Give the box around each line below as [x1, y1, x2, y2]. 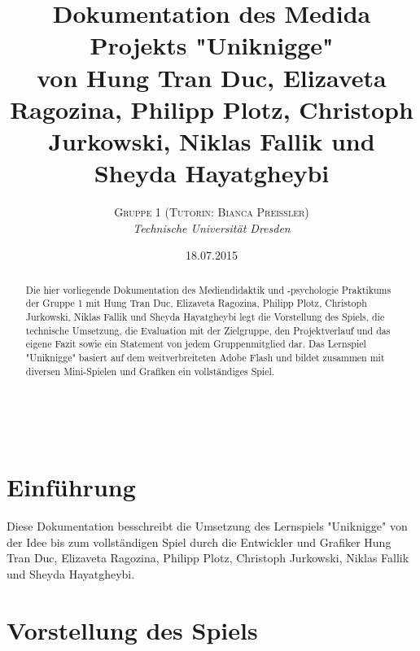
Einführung [7, 470, 136, 504]
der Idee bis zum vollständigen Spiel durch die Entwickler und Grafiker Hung [7, 533, 392, 550]
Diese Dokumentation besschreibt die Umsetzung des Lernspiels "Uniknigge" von [7, 517, 408, 534]
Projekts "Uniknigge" [90, 28, 334, 62]
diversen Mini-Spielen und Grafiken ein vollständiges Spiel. [25, 364, 275, 378]
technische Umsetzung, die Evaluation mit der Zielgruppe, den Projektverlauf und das [25, 323, 391, 337]
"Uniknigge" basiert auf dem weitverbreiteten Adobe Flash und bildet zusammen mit [25, 350, 385, 364]
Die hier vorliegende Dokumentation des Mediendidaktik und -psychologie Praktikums [25, 282, 392, 296]
